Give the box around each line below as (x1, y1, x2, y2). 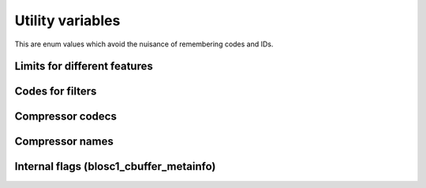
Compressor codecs (14, 110, 118, 123)
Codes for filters (14, 85, 97, 98)
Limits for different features (14, 60, 154, 73)
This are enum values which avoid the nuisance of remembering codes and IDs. (14, 39, 274, 49)
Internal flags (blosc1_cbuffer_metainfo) (14, 160, 216, 173)
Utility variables (14, 12, 121, 29)
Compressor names (14, 135, 114, 149)
